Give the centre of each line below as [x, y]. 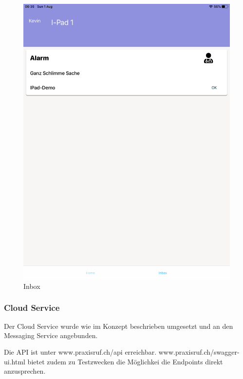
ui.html [15, 361]
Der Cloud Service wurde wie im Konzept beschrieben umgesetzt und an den [119, 326]
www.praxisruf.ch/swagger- [199, 351]
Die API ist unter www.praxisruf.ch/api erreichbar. [80, 351]
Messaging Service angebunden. [51, 335]
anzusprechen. [25, 371]
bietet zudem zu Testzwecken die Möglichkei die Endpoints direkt [125, 361]
